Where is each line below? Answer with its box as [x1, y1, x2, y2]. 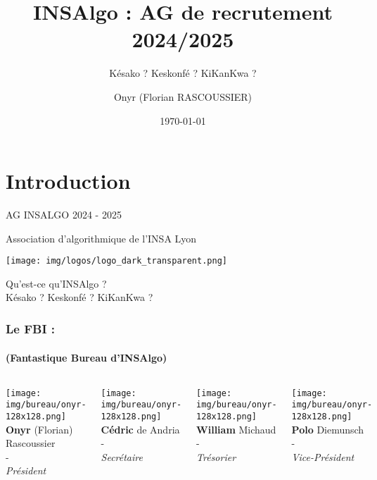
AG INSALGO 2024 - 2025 [6, 207, 122, 222]
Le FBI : [6, 319, 56, 337]
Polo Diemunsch [291, 421, 364, 436]
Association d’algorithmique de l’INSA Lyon [6, 230, 197, 245]
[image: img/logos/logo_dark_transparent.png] [6, 256, 227, 266]
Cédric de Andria [101, 421, 180, 436]
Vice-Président [291, 449, 354, 464]
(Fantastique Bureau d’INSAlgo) [6, 350, 167, 364]
